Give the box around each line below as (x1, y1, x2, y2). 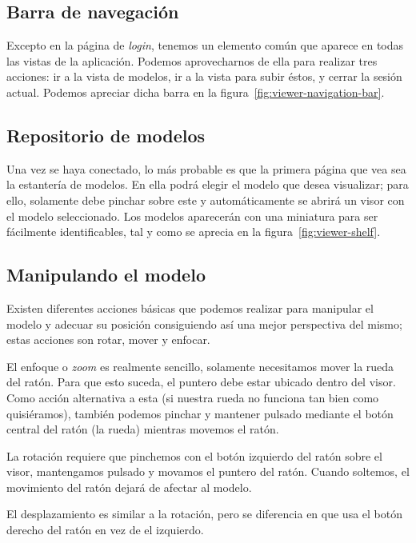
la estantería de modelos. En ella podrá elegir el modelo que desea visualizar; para (6, 176, 409, 193)
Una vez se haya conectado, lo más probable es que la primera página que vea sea (6, 160, 406, 177)
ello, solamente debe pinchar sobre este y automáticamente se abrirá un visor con (6, 191, 405, 208)
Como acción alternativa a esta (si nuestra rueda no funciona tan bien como (6, 389, 379, 405)
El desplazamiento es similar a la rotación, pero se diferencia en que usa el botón (6, 505, 402, 522)
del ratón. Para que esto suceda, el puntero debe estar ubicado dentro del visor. (6, 373, 396, 390)
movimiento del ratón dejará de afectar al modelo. (6, 478, 252, 495)
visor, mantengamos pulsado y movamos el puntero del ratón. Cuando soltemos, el (6, 463, 410, 480)
